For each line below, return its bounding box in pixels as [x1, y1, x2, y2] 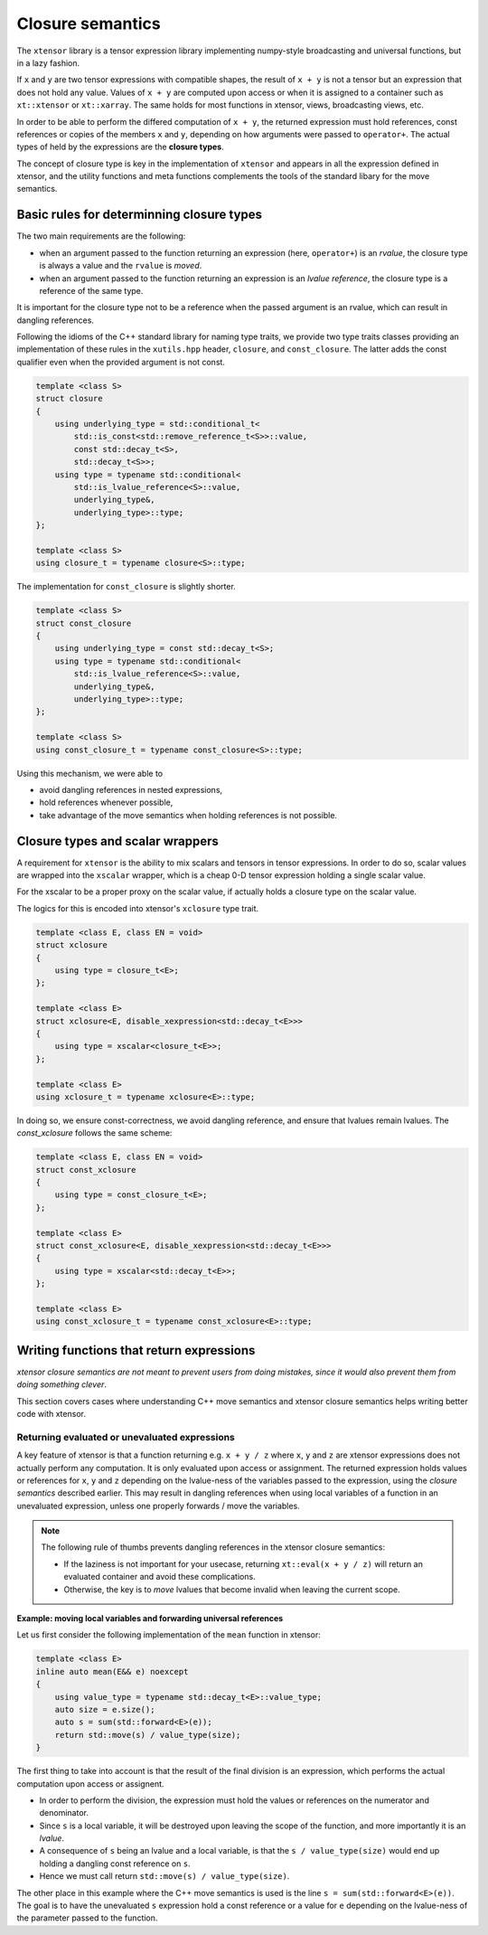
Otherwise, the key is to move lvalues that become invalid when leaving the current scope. [63, 1583, 401, 1595]
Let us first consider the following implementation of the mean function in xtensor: [16, 1629, 321, 1640]
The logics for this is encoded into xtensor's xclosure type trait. [16, 902, 259, 913]
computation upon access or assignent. [16, 1778, 164, 1789]
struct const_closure [35, 618, 132, 628]
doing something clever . [16, 1379, 108, 1390]
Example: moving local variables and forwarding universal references [16, 1613, 284, 1624]
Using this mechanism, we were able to [16, 768, 163, 779]
